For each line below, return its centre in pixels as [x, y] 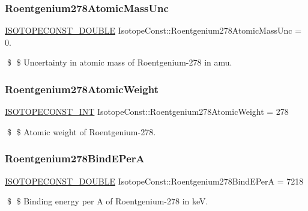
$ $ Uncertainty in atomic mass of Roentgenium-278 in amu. [119, 62]
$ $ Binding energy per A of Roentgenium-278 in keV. [107, 201]
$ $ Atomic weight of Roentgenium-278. [81, 131]
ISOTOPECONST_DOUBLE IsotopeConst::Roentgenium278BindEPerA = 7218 [154, 181]
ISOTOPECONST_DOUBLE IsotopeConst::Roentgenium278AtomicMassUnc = [153, 30]
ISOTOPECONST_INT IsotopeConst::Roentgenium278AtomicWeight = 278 [147, 112]
